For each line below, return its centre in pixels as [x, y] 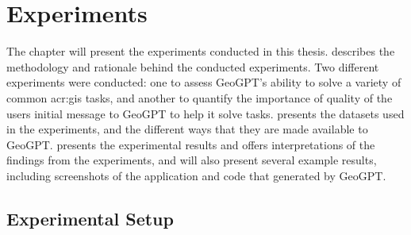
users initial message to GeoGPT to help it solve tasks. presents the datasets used [205, 113]
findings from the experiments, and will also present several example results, [192, 160]
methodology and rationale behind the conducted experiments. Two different [193, 66]
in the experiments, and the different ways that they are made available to [187, 129]
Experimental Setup [90, 218]
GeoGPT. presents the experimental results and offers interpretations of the [191, 144]
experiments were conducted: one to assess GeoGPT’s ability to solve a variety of [204, 82]
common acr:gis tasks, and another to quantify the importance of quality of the [200, 97]
